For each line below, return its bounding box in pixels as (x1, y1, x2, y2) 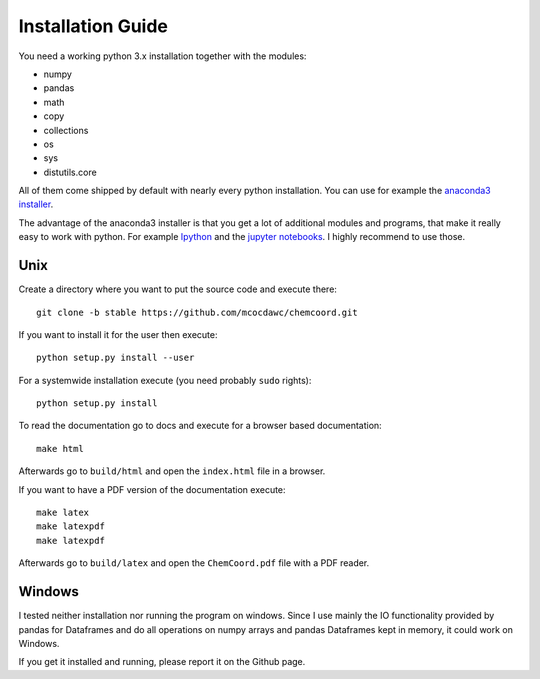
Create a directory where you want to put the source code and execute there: (18, 283, 337, 295)
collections (43, 124, 89, 136)
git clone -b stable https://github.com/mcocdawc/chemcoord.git (36, 306, 359, 318)
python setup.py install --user (36, 352, 195, 364)
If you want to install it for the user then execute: (18, 328, 219, 340)
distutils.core (43, 166, 97, 178)
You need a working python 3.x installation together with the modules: (18, 50, 307, 62)
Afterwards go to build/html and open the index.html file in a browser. (18, 465, 326, 477)
